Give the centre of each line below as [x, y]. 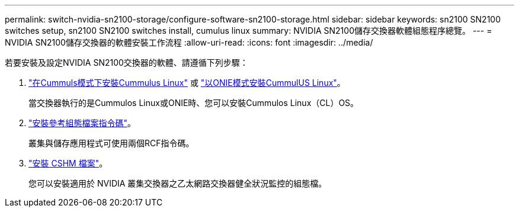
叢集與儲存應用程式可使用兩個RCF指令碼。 [111, 143]
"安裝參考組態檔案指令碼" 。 [82, 123]
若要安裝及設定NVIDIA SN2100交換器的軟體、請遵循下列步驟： [126, 62]
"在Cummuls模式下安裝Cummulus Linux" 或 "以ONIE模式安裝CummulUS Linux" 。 [187, 83]
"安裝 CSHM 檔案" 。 [68, 163]
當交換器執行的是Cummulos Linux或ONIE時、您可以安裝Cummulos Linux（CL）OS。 [194, 103]
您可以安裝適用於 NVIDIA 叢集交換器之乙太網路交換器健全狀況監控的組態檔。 [178, 183]
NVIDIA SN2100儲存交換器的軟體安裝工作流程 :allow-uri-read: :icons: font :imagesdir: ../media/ [189, 42]
